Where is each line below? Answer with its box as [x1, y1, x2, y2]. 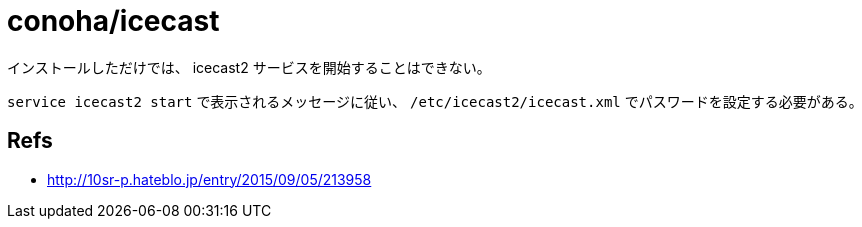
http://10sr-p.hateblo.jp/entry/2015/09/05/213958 [47, 170, 372, 188]
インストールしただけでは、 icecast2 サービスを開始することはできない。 [7, 58, 491, 76]
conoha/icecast [7, 4, 220, 38]
